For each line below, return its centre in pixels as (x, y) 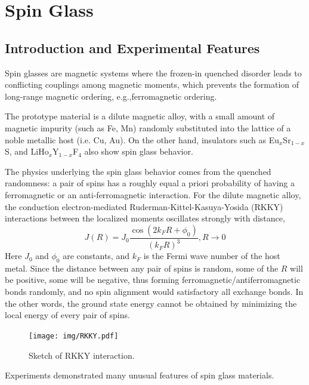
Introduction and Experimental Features (132, 47)
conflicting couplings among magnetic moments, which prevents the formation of (152, 84)
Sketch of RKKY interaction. (82, 355)
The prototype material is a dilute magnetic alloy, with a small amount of (140, 116)
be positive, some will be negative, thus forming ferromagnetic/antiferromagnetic (153, 280)
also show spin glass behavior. (139, 151)
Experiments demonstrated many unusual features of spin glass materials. (140, 375)
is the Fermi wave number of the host (212, 256)
